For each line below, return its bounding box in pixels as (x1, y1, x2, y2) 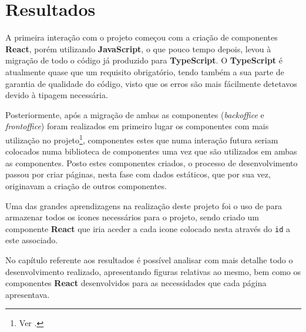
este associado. (5, 234, 58, 246)
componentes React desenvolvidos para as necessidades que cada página (5, 277, 267, 289)
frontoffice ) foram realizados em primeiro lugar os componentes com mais (5, 120, 269, 132)
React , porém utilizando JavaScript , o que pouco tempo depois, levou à (5, 42, 271, 55)
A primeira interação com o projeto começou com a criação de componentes (5, 31, 278, 43)
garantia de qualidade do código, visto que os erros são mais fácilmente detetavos (5, 77, 297, 89)
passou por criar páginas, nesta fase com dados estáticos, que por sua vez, (5, 168, 271, 180)
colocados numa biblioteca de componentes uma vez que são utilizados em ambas (5, 145, 297, 157)
